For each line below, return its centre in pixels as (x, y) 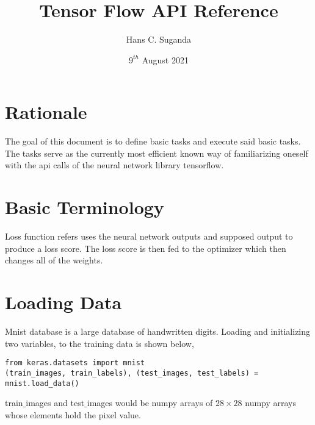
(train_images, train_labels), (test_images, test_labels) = (132, 373)
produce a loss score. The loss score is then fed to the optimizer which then (146, 248)
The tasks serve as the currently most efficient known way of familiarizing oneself (157, 153)
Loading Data (63, 302)
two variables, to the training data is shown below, (100, 343)
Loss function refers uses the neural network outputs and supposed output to (149, 236)
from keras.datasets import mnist (75, 363)
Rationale (46, 112)
